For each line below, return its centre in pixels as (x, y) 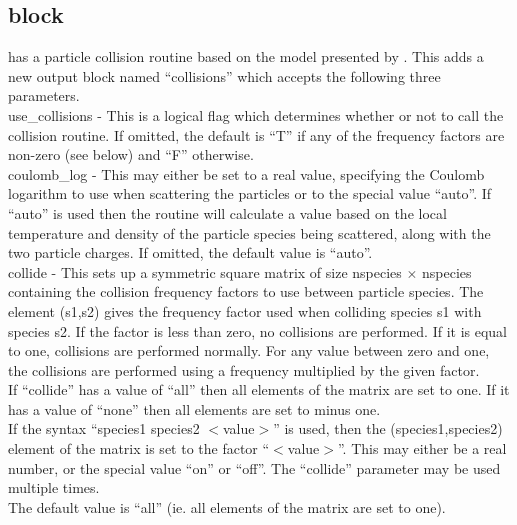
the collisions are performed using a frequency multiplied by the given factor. (244, 369)
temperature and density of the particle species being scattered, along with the (249, 232)
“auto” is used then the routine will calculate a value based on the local (227, 212)
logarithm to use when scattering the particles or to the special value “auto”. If (250, 193)
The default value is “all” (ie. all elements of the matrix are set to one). (227, 506)
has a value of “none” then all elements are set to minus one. (194, 408)
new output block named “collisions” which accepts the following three (224, 75)
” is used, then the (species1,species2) (388, 428)
